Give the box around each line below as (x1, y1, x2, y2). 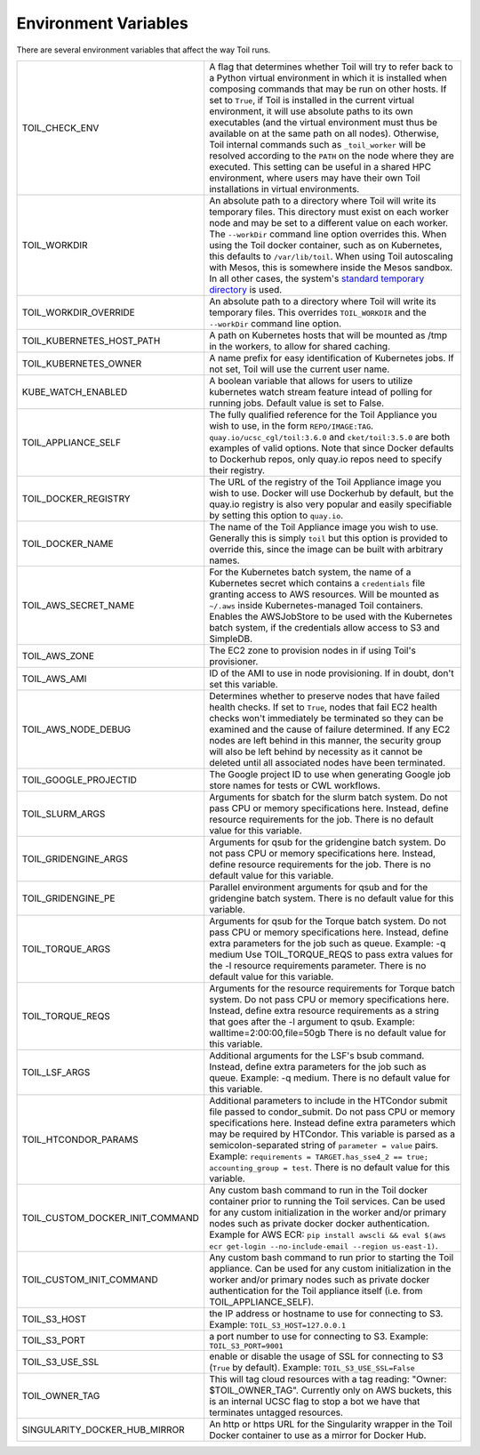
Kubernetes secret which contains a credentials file (209, 576, 426, 589)
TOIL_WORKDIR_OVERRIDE (21, 306, 135, 318)
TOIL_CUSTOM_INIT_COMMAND (21, 1273, 159, 1285)
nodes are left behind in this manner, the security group (209, 734, 442, 746)
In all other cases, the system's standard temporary (209, 272, 425, 285)
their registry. (209, 463, 266, 476)
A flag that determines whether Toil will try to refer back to (209, 60, 453, 73)
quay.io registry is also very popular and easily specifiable (209, 498, 452, 510)
